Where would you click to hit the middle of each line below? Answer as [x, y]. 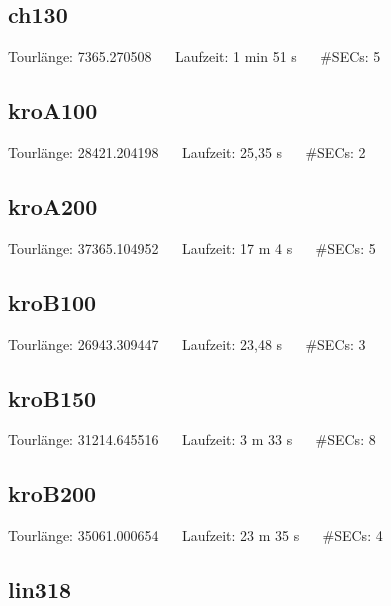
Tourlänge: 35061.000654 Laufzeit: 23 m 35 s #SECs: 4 [195, 535]
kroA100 [53, 110]
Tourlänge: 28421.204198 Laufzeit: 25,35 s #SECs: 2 [187, 152]
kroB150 [52, 397]
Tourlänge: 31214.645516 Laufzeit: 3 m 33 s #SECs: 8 [192, 439]
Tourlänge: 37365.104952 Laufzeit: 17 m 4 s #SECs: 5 [192, 247]
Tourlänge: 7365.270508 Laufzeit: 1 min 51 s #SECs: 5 [194, 56]
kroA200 [53, 205]
